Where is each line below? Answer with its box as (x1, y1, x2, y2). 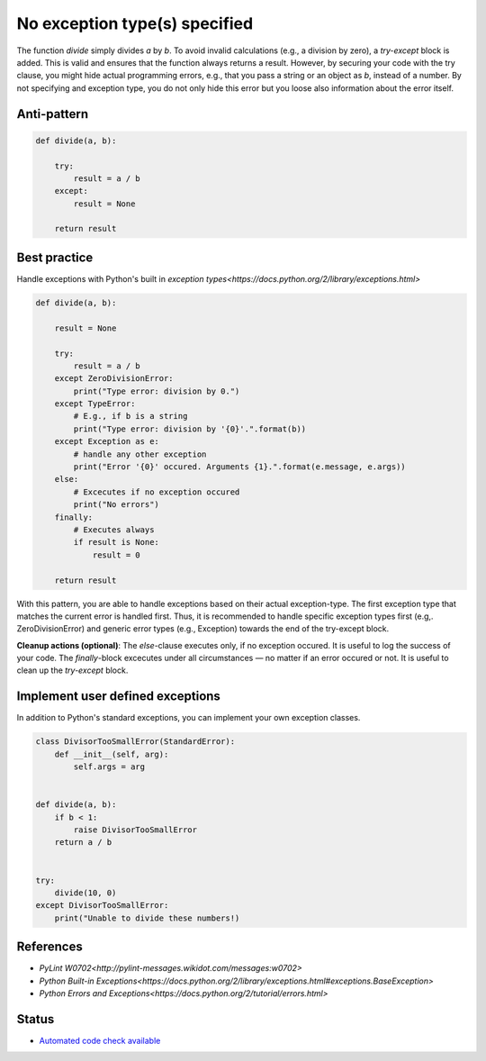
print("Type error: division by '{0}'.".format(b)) (73, 423, 307, 434)
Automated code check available (39, 1036, 161, 1047)
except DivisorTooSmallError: (35, 901, 169, 911)
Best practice (16, 249, 94, 265)
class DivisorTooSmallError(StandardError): (35, 737, 236, 747)
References (16, 939, 83, 955)
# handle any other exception (73, 449, 207, 459)
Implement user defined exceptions (16, 689, 220, 704)
